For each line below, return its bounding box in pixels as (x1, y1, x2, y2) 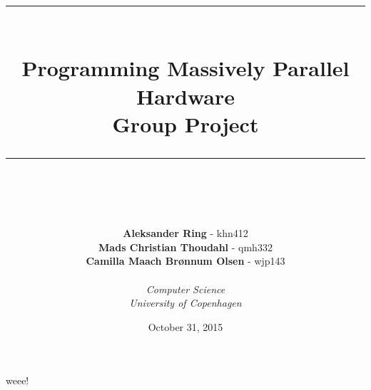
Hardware (136, 81, 235, 110)
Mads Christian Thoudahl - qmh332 (98, 239, 273, 254)
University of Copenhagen (129, 295, 242, 310)
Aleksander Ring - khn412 (123, 226, 248, 241)
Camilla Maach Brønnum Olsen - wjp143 (86, 253, 285, 268)
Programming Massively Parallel (21, 53, 350, 83)
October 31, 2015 (148, 319, 223, 334)
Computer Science (146, 281, 225, 296)
